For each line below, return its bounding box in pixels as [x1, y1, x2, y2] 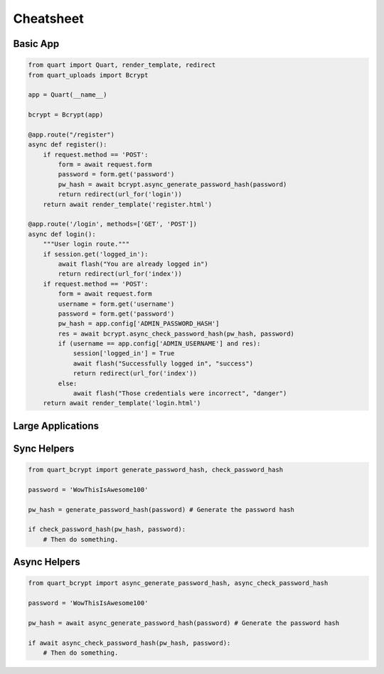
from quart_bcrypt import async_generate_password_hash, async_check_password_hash [28, 579, 329, 587]
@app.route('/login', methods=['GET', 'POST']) [28, 220, 197, 228]
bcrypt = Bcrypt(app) [28, 111, 104, 119]
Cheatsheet [13, 11, 85, 26]
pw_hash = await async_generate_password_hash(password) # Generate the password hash [28, 619, 340, 627]
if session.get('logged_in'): [43, 250, 149, 258]
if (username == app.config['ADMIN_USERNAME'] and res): [58, 340, 261, 348]
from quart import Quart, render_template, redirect [28, 61, 216, 69]
